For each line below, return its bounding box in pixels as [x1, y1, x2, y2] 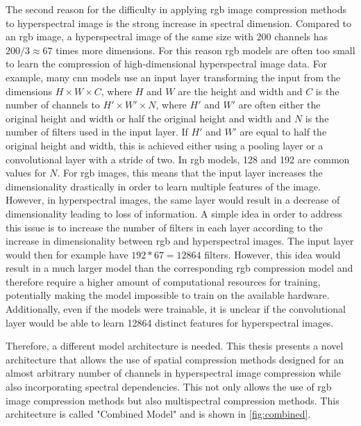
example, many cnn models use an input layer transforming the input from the [6, 69, 341, 84]
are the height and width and [178, 83, 303, 98]
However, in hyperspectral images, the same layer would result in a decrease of [6, 192, 340, 207]
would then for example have [6, 247, 128, 261]
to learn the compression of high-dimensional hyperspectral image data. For [6, 56, 328, 71]
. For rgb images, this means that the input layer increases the [57, 165, 323, 180]
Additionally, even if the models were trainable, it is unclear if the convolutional [6, 302, 346, 316]
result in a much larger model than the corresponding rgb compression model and [6, 261, 353, 275]
